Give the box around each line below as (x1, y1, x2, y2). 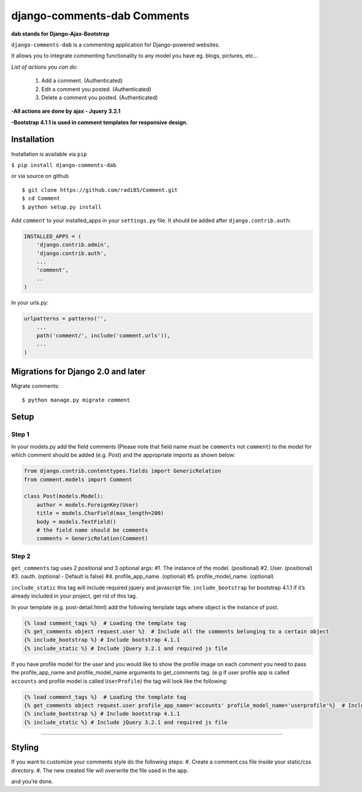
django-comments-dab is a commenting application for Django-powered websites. (11, 41, 220, 48)
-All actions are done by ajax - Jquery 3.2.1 (11, 107, 121, 115)
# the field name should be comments (36, 527, 148, 533)
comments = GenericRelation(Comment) (36, 535, 148, 542)
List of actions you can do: (11, 63, 78, 71)
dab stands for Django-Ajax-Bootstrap (11, 30, 110, 37)
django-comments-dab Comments (11, 9, 189, 22)
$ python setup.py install (22, 203, 102, 211)
